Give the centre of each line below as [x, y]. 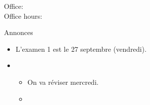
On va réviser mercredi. [63, 82]
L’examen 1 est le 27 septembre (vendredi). [81, 49]
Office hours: [23, 16]
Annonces [19, 32]
